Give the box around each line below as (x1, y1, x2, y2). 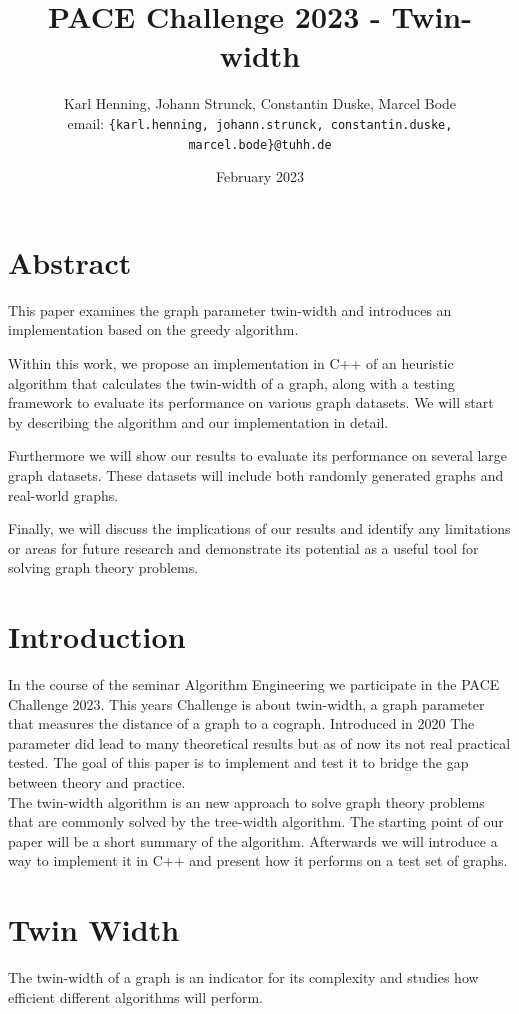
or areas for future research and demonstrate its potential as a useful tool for (8, 537, 479, 558)
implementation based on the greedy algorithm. (8, 319, 299, 340)
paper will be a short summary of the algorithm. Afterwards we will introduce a (8, 830, 498, 851)
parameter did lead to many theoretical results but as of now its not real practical (8, 732, 511, 753)
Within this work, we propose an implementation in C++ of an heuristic (8, 352, 454, 373)
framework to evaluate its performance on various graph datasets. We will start (8, 392, 494, 413)
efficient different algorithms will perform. (8, 986, 263, 1007)
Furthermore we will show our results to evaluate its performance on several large (8, 445, 508, 466)
